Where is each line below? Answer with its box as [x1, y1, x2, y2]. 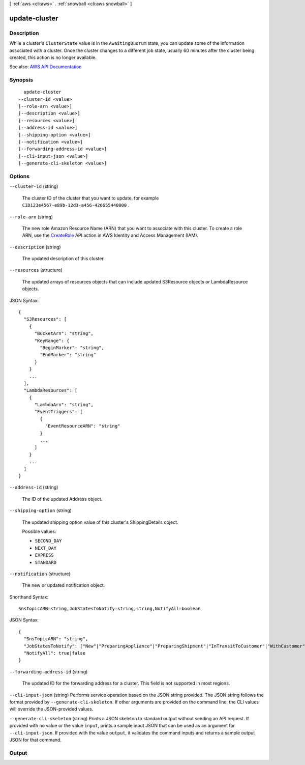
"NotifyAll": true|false [23, 650, 86, 656]
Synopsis [9, 76, 33, 83]
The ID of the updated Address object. [22, 496, 103, 502]
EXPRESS [35, 552, 54, 558]
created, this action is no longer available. [9, 54, 97, 61]
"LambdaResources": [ [23, 387, 78, 393]
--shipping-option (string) [9, 507, 72, 514]
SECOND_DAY [35, 538, 62, 544]
